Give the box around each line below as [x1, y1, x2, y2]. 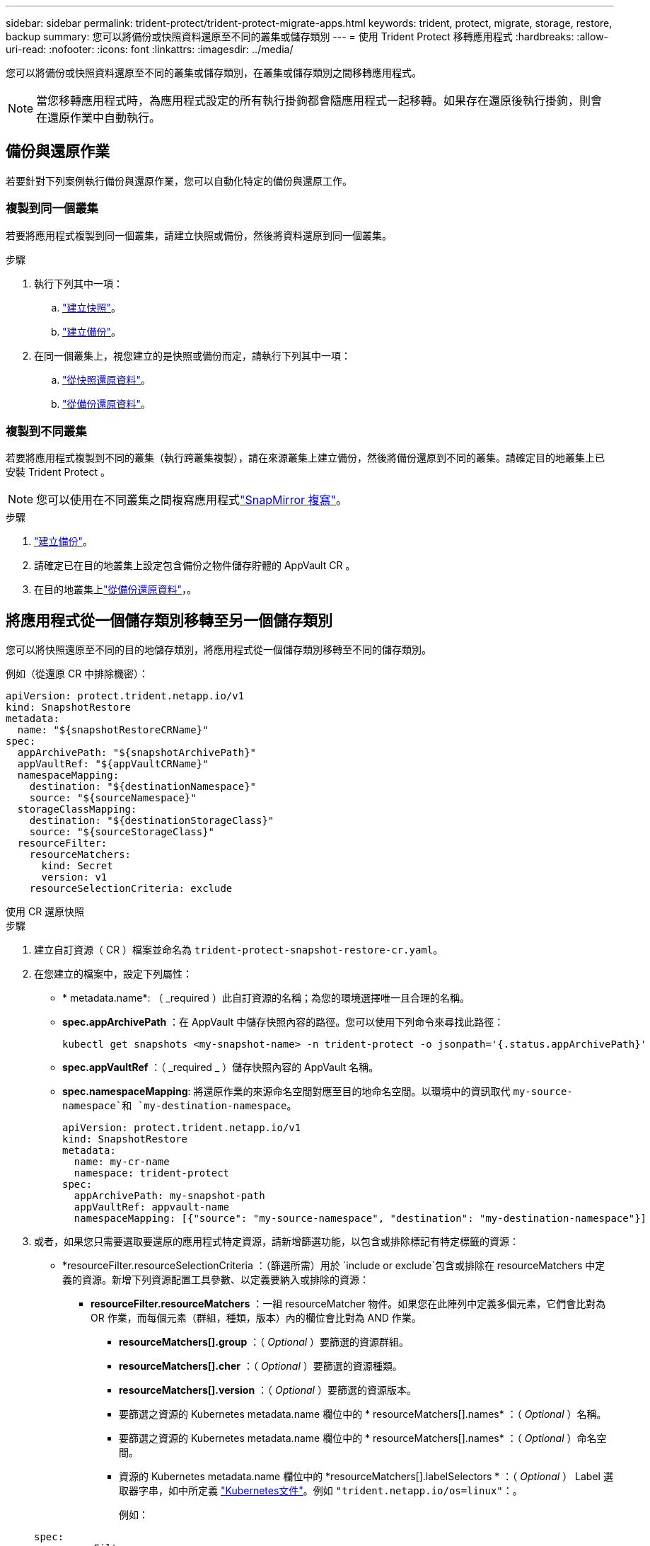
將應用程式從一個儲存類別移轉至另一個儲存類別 [6, 611, 332, 629]
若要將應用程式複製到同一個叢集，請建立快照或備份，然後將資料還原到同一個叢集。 [6, 229, 392, 241]
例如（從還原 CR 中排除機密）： [6, 668, 149, 680]
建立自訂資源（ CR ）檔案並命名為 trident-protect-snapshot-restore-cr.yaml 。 [34, 944, 443, 956]
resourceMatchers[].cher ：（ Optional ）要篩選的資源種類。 [119, 1360, 402, 1373]
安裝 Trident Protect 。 [6, 466, 110, 479]
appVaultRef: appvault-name [74, 1201, 230, 1213]
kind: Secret [41, 860, 113, 872]
